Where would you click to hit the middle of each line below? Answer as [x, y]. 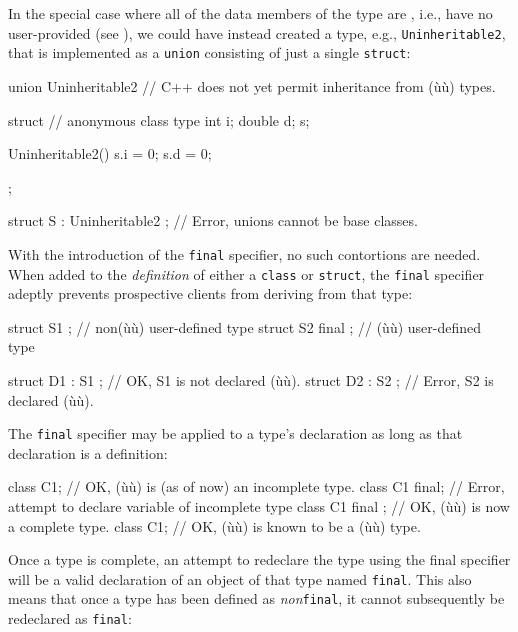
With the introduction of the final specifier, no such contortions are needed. [244, 253]
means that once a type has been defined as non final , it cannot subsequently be [256, 598]
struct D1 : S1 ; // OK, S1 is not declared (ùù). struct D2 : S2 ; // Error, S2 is [251, 379]
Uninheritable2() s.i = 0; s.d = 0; [110, 153]
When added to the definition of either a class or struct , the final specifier [246, 273]
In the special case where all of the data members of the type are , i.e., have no [250, 13]
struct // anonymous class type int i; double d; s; [159, 119]
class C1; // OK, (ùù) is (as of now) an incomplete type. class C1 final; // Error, [256, 486]
